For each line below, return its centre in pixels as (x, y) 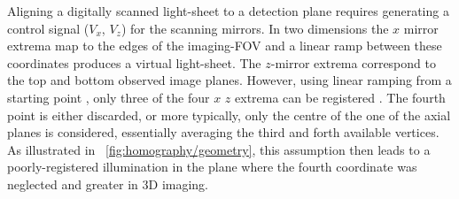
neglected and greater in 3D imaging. (108, 184)
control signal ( (48, 28)
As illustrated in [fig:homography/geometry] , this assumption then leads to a (219, 149)
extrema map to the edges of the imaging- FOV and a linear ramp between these (225, 46)
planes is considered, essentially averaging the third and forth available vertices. (223, 132)
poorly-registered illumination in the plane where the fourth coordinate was (212, 167)
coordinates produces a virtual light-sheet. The (134, 62)
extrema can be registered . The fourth (340, 97)
